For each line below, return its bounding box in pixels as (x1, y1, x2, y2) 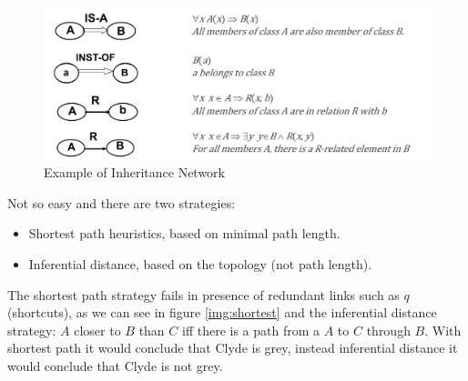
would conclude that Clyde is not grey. (7, 356, 223, 376)
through (366, 320, 411, 339)
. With (424, 320, 462, 339)
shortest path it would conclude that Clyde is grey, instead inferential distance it (7, 338, 458, 357)
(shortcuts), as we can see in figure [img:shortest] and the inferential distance (7, 303, 437, 322)
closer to (74, 320, 121, 339)
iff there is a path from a (181, 320, 320, 339)
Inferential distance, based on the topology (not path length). (28, 255, 372, 274)
